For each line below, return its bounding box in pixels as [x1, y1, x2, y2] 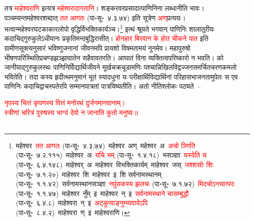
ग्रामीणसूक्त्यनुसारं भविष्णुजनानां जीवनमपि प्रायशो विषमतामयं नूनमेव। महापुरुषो [4, 43, 191, 53]
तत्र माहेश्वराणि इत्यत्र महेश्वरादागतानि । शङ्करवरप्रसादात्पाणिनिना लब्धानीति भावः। [4, 3, 205, 13]
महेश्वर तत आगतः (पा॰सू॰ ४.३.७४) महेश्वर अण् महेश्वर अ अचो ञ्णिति [16, 140, 195, 150]
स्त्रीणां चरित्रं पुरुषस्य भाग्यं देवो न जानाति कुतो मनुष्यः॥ [4, 107, 138, 117]
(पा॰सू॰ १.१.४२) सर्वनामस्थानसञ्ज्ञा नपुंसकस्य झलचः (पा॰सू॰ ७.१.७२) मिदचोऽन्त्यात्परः [16, 179, 235, 189]
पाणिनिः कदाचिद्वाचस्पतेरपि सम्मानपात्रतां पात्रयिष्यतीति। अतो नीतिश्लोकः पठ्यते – [4, 81, 201, 91]
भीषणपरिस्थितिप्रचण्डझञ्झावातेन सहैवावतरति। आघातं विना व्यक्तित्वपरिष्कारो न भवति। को [4, 52, 224, 62]
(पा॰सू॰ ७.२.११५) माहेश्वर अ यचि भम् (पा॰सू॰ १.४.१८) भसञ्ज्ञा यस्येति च [16, 150, 207, 160]
